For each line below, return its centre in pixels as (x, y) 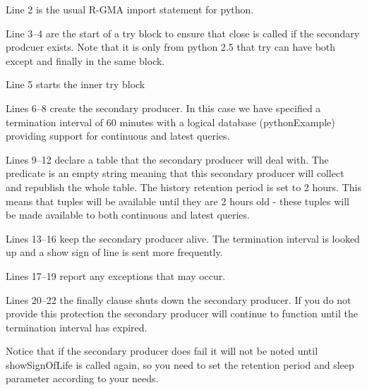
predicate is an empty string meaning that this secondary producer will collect (175, 173)
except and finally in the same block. (85, 60)
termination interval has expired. (77, 327)
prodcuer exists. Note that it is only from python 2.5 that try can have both (171, 47)
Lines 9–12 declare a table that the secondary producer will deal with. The (167, 159)
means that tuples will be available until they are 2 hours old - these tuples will (178, 201)
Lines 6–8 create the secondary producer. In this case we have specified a (163, 108)
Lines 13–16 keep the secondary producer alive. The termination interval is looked (183, 238)
